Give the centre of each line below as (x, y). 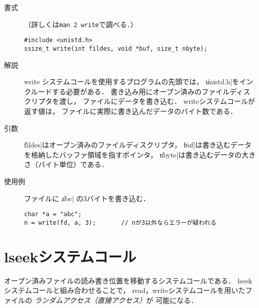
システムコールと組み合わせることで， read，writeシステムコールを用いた (125, 290)
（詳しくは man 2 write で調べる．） (81, 24)
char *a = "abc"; (53, 214)
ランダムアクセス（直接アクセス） (90, 300)
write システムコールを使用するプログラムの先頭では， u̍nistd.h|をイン (139, 82)
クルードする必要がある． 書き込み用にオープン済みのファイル (127, 91)
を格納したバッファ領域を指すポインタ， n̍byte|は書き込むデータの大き (140, 154)
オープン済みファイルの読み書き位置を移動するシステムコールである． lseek (128, 280)
